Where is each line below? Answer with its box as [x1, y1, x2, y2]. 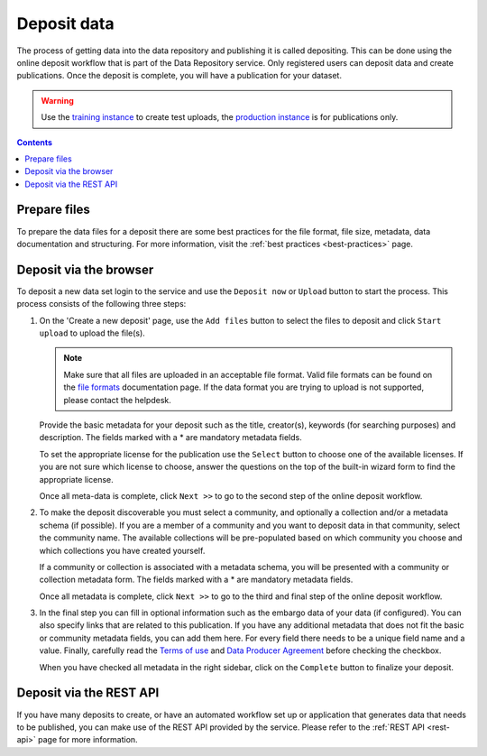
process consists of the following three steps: [16, 299, 187, 309]
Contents [16, 136, 53, 148]
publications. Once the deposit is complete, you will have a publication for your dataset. [16, 70, 343, 81]
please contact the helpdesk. [63, 394, 171, 405]
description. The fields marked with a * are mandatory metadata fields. [39, 432, 302, 443]
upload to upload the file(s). [39, 327, 146, 338]
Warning [41, 95, 74, 106]
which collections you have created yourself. [39, 545, 206, 556]
